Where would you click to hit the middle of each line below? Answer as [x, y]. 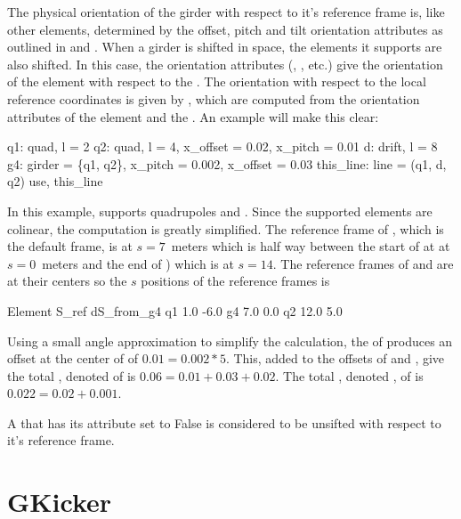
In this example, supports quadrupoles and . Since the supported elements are [220, 211]
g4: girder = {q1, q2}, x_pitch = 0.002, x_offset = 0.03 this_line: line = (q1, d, [227, 163]
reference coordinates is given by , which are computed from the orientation [214, 98]
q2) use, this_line [55, 181]
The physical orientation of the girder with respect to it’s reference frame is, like [226, 12]
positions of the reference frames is [235, 281]
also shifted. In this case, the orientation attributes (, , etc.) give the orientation [225, 64]
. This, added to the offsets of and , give [335, 358]
